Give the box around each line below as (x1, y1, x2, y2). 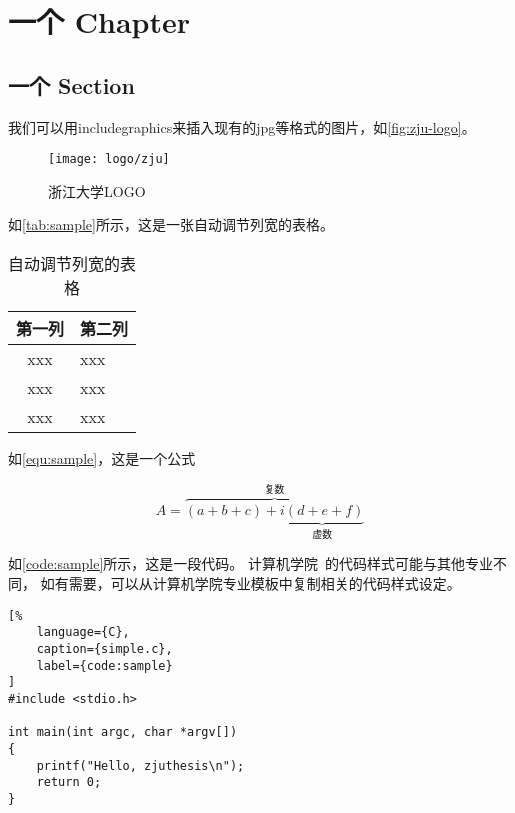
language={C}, (36, 625, 130, 640)
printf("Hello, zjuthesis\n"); (36, 758, 245, 773)
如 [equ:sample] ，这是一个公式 (8, 448, 196, 469)
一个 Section (8, 69, 135, 100)
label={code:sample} (36, 658, 173, 673)
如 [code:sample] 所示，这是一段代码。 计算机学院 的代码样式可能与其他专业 (8, 553, 494, 574)
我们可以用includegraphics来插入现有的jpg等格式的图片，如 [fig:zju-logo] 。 (8, 116, 476, 137)
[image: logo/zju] (48, 152, 170, 167)
